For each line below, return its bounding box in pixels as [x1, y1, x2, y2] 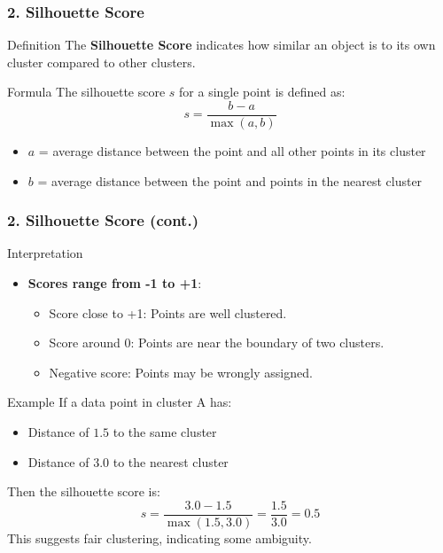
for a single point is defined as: [179, 82, 346, 101]
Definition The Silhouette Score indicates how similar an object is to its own [7, 35, 436, 54]
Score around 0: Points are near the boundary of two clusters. [49, 333, 385, 352]
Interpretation [7, 244, 83, 262]
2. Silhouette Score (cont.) [7, 209, 198, 231]
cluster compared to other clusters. [7, 52, 196, 71]
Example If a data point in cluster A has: [7, 393, 232, 411]
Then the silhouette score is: [7, 482, 160, 501]
